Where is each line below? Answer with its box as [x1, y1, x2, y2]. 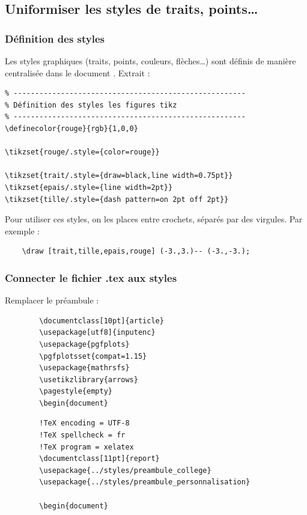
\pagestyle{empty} [39, 387, 112, 396]
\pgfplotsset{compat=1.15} [39, 352, 147, 361]
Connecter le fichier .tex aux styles [5, 270, 177, 285]
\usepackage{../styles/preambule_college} [39, 466, 211, 475]
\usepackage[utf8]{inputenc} [39, 328, 156, 337]
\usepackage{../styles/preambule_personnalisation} [39, 478, 251, 487]
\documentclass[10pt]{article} [39, 316, 164, 325]
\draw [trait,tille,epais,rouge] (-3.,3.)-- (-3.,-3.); [22, 247, 251, 256]
